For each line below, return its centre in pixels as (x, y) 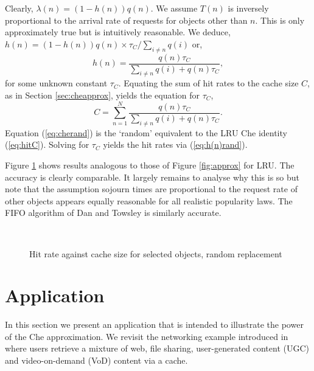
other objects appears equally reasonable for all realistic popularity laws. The (149, 200)
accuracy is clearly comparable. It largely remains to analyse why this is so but (152, 177)
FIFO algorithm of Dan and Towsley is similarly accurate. (113, 213)
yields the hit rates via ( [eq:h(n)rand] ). (175, 144)
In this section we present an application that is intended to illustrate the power (154, 324)
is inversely (248, 8)
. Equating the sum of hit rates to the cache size (208, 83)
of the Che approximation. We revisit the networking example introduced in (147, 336)
